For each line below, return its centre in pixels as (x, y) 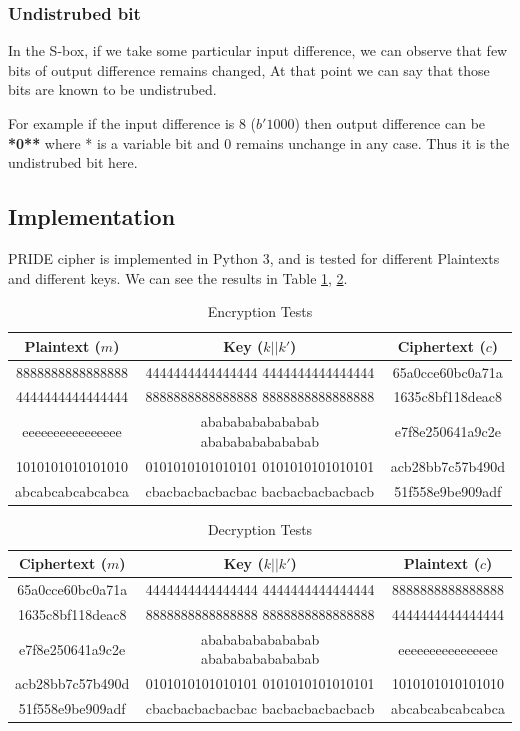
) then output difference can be (390, 123)
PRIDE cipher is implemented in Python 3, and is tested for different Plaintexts (254, 257)
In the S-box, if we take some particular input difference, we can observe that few (258, 50)
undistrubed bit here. (73, 162)
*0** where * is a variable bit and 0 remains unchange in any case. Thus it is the (259, 142)
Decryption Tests (260, 528)
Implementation (92, 216)
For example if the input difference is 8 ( (132, 123)
